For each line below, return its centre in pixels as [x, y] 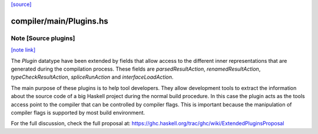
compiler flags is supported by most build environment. [78, 112]
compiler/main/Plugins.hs [59, 21]
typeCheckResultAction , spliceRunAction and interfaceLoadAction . [92, 77]
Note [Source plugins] [43, 38]
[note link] [23, 50]
